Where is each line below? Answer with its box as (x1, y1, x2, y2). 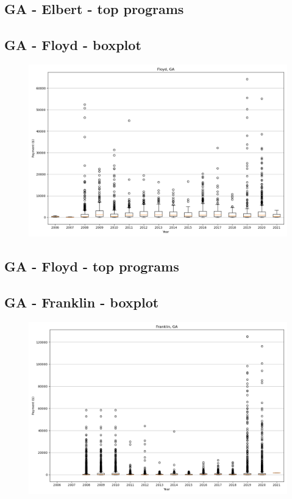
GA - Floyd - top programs (4, 257, 179, 276)
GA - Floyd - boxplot (4, 35, 141, 54)
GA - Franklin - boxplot (4, 293, 159, 312)
